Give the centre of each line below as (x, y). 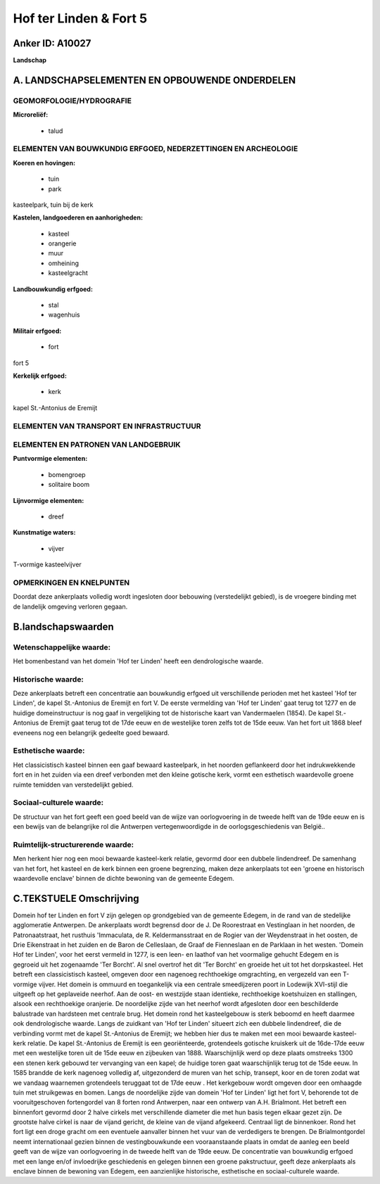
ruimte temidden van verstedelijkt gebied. (73, 784)
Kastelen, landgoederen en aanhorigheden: (78, 217)
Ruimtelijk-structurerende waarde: (73, 844)
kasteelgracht (68, 273)
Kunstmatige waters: (44, 533)
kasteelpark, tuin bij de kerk (53, 205)
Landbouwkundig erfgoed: (53, 289)
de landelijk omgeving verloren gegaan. (70, 606)
